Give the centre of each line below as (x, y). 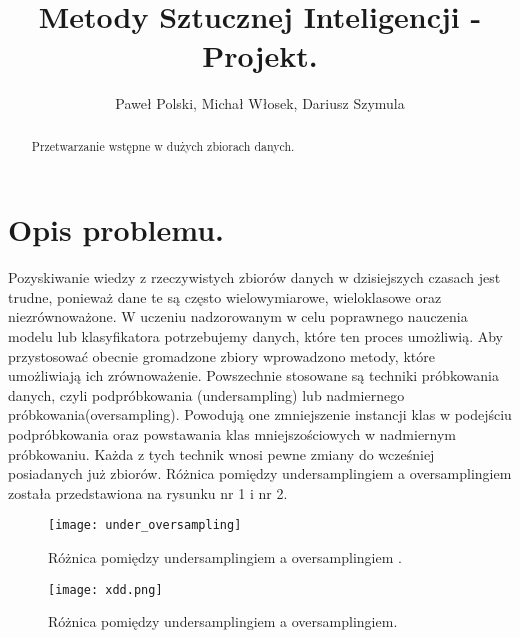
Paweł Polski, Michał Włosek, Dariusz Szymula (260, 103)
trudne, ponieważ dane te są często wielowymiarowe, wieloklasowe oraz (225, 296)
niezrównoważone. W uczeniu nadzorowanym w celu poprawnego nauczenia (238, 316)
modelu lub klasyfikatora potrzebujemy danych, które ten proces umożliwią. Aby (256, 336)
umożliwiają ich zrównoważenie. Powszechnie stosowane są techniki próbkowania (253, 375)
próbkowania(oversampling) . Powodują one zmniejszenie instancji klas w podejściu (260, 414)
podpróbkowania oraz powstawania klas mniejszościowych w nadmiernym (232, 434)
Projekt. (260, 55)
